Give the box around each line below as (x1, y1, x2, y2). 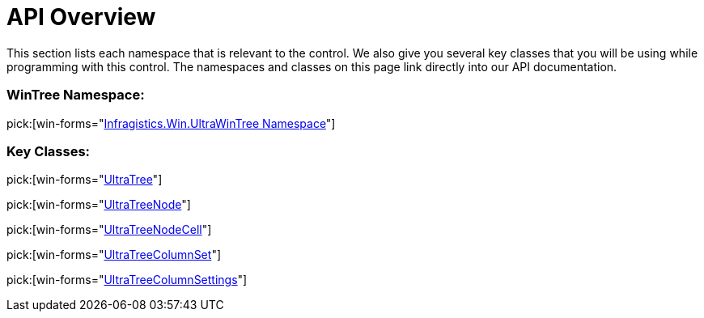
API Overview (6, 3, 156, 31)
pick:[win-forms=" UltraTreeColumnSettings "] (6, 273, 248, 287)
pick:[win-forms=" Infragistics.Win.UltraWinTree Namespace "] (6, 116, 336, 130)
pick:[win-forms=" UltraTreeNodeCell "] (6, 223, 212, 237)
